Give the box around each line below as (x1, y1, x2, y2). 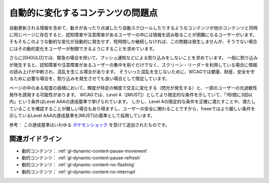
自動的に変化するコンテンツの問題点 (9, 7, 158, 18)
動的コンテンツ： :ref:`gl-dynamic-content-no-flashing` (21, 162, 135, 168)
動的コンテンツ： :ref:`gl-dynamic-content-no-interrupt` (21, 169, 137, 175)
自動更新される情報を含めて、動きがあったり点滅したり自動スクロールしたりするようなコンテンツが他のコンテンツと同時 (9, 25, 258, 31)
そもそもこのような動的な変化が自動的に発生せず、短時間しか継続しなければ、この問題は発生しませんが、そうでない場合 (9, 39, 258, 45)
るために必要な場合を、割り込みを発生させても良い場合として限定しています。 (9, 76, 170, 82)
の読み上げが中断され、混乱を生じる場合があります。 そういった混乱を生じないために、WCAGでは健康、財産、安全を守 (9, 69, 255, 75)
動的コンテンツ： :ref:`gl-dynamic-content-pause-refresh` (21, 155, 141, 161)
